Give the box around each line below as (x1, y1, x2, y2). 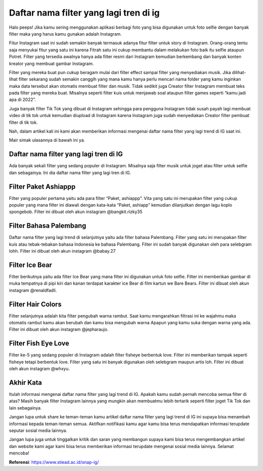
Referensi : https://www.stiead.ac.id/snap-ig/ (9, 459, 99, 465)
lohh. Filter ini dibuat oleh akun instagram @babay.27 (9, 248, 116, 254)
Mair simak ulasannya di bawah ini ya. (9, 137, 85, 143)
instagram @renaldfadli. (9, 287, 57, 293)
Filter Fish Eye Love (9, 339, 69, 348)
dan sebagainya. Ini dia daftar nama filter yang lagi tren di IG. (9, 170, 131, 176)
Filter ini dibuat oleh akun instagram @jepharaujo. (9, 327, 109, 333)
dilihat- (232, 69, 246, 75)
